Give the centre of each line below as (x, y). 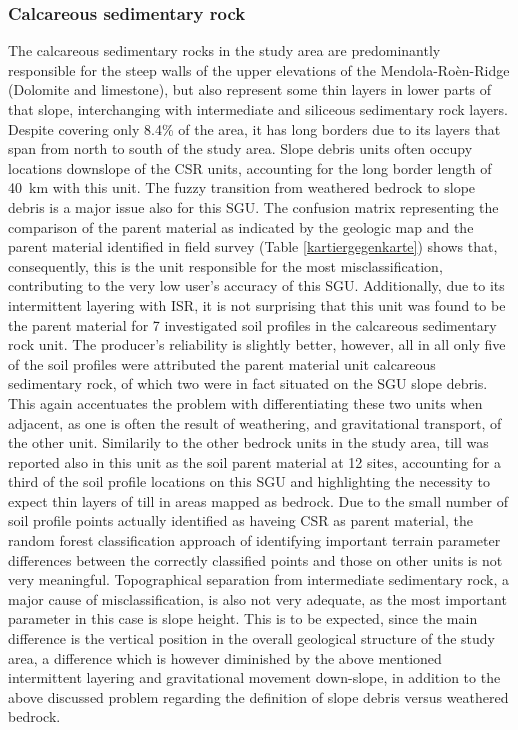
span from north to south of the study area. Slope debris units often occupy (240, 148)
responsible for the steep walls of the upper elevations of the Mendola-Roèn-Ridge (259, 69)
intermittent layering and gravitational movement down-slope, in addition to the (254, 677)
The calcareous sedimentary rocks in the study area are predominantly (224, 50)
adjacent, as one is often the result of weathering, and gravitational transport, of (255, 422)
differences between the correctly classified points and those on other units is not (255, 559)
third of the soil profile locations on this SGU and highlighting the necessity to (249, 481)
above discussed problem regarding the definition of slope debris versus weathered (258, 696)
